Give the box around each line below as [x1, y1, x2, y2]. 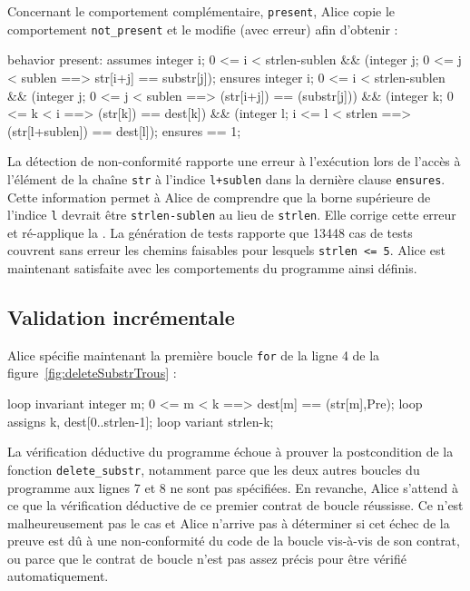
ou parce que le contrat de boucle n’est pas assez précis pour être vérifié [7, 548, 407, 567]
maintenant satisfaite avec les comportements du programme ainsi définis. [7, 259, 417, 278]
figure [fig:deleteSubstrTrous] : [7, 363, 177, 382]
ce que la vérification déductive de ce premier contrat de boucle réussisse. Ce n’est [7, 496, 464, 515]
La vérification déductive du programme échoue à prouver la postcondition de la [7, 442, 454, 461]
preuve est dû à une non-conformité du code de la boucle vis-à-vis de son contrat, [7, 531, 460, 550]
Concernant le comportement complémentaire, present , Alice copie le [7, 2, 396, 20]
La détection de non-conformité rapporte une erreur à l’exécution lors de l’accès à [7, 152, 461, 171]
